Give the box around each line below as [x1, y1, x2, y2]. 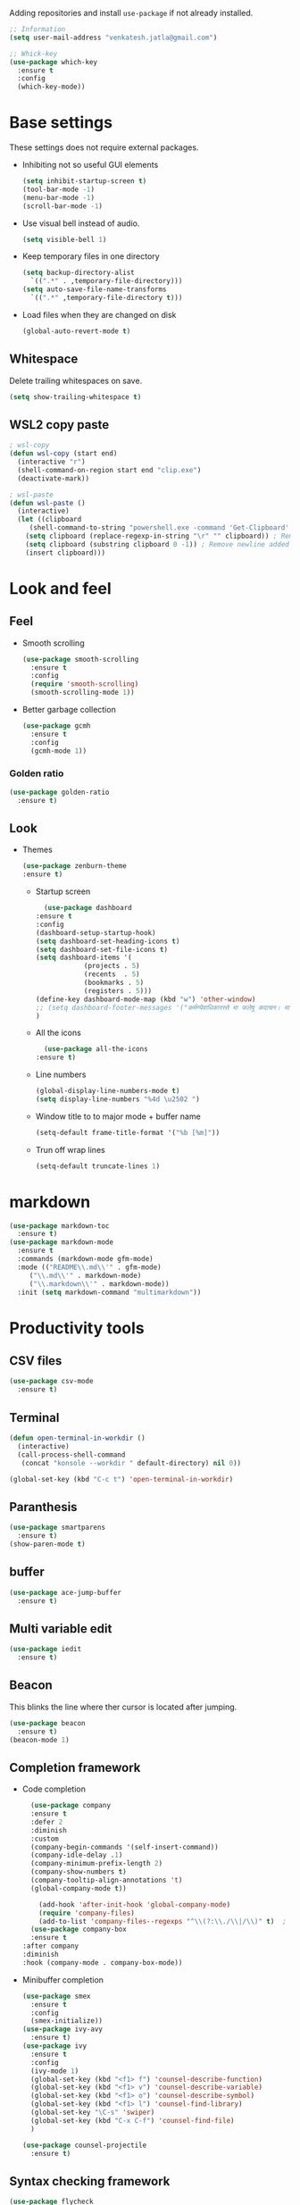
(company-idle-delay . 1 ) [30, 1850, 123, 1860]
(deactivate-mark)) [17, 473, 90, 483]
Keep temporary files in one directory [21, 251, 160, 262]
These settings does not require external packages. [9, 142, 199, 153]
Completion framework [9, 1759, 141, 1775]
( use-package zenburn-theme [21, 862, 127, 871]
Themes [21, 844, 54, 856]
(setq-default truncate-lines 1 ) [35, 1161, 161, 1171]
